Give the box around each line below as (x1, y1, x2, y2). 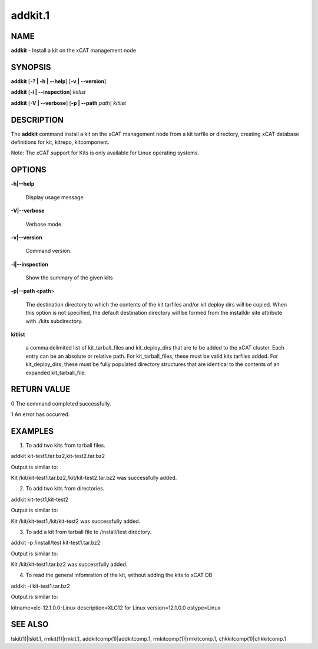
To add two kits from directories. (25, 485, 105, 492)
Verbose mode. (25, 220, 63, 228)
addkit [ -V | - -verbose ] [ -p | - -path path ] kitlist (11, 99, 127, 106)
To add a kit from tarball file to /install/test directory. (25, 528, 152, 535)
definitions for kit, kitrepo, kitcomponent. (11, 139, 110, 146)
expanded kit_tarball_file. (25, 369, 87, 376)
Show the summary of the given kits (25, 274, 113, 281)
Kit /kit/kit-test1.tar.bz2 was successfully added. (11, 561, 128, 568)
